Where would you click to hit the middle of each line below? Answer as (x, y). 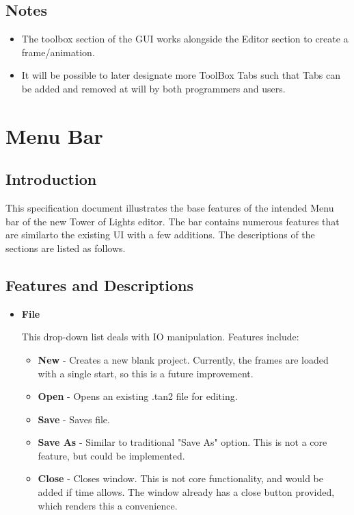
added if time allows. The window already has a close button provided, (186, 492)
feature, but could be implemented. (111, 455)
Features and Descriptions (100, 285)
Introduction (51, 179)
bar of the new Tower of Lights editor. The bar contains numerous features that (173, 221)
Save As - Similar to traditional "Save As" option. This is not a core (182, 442)
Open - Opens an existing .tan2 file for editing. (138, 396)
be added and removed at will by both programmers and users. (153, 88)
